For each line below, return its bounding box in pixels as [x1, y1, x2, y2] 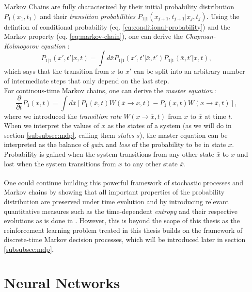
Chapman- [185, 31, 216, 41]
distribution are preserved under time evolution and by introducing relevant [4, 196, 229, 206]
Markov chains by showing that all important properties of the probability [4, 187, 225, 197]
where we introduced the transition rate [4, 111, 122, 121]
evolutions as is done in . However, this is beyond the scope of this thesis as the [4, 215, 240, 226]
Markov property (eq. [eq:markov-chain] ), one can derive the [4, 31, 183, 41]
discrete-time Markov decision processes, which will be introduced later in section [4, 234, 246, 244]
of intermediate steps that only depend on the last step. [4, 75, 170, 85]
